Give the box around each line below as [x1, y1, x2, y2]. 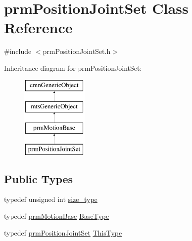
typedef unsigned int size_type [4, 194, 97, 204]
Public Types [4, 171, 73, 186]
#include [4, 46, 32, 56]
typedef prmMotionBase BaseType [4, 211, 109, 221]
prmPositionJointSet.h [43, 46, 111, 56]
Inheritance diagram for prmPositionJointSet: [4, 62, 142, 73]
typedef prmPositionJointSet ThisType [4, 227, 122, 238]
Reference [4, 17, 73, 38]
